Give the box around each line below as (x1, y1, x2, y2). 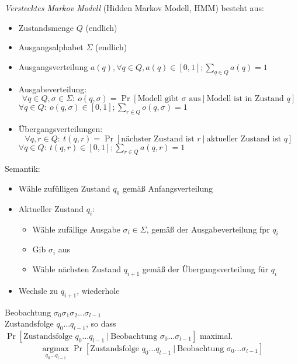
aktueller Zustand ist (206, 134, 282, 143)
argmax (42, 344, 70, 353)
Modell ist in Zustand (206, 95, 284, 103)
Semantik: (5, 162, 40, 175)
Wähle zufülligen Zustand (18, 182, 110, 194)
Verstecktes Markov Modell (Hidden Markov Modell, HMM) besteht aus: (5, 2, 264, 13)
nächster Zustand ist (121, 134, 195, 143)
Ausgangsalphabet (18, 41, 84, 53)
